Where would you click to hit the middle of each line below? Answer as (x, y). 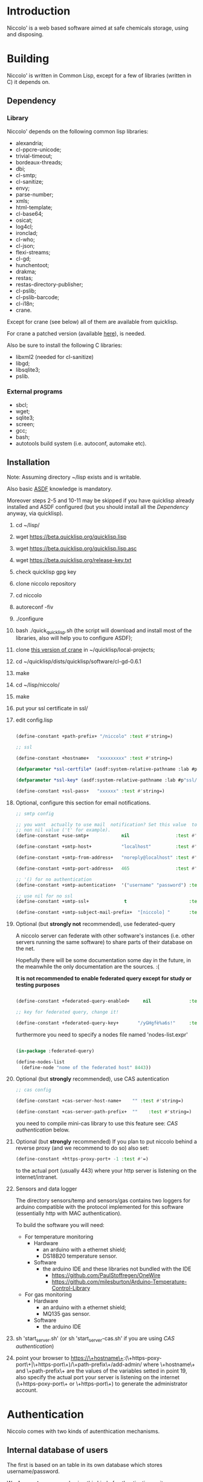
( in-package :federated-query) (55, 1051)
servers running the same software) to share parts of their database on (104, 942)
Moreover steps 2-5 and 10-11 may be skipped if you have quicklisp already (101, 500)
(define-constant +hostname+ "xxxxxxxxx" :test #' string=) (94, 759)
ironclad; (27, 233)
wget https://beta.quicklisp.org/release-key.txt (73, 560)
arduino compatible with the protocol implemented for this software (99, 1206)
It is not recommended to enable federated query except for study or (104, 979)
